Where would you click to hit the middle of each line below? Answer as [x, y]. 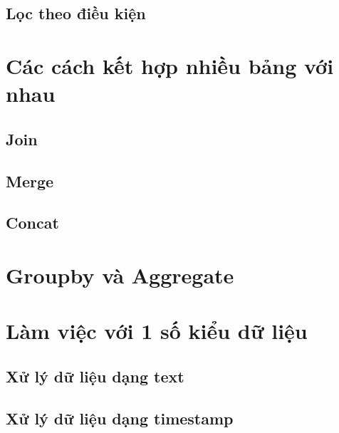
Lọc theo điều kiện [76, 13]
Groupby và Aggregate [120, 275]
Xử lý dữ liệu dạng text [95, 376]
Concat [32, 223]
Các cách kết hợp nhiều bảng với [170, 65]
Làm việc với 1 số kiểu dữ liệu [157, 331]
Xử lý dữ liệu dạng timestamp [120, 418]
